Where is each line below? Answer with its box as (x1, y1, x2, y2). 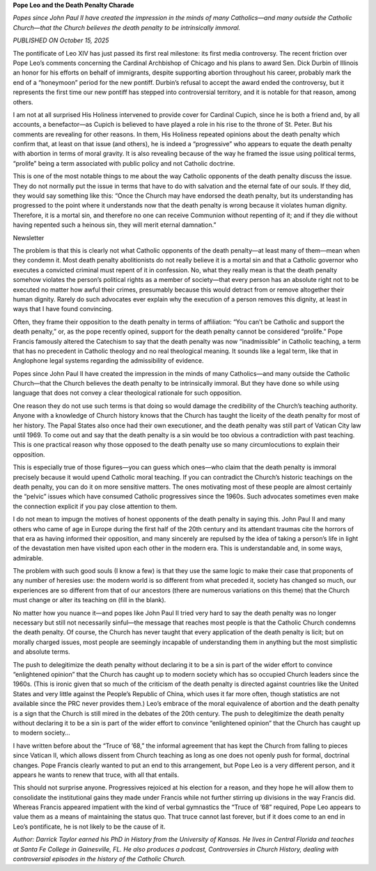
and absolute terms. (13, 648, 70, 656)
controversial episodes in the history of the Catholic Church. (13, 855, 186, 863)
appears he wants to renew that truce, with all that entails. (13, 770, 180, 779)
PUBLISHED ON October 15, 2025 (13, 36, 109, 45)
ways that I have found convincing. (13, 305, 113, 313)
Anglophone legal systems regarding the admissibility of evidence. (13, 356, 205, 365)
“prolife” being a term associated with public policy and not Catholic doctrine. (13, 159, 235, 167)
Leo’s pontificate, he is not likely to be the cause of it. (13, 822, 166, 831)
